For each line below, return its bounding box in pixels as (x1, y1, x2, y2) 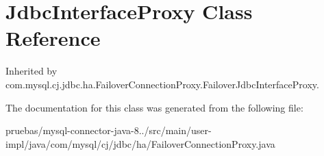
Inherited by (5, 64, 58, 78)
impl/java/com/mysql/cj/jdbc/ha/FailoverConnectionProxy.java (5, 136, 275, 151)
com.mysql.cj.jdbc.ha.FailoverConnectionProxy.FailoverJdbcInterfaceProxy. (5, 77, 319, 91)
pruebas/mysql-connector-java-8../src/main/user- (5, 123, 212, 138)
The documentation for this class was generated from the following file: (5, 100, 303, 114)
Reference (5, 24, 101, 52)
